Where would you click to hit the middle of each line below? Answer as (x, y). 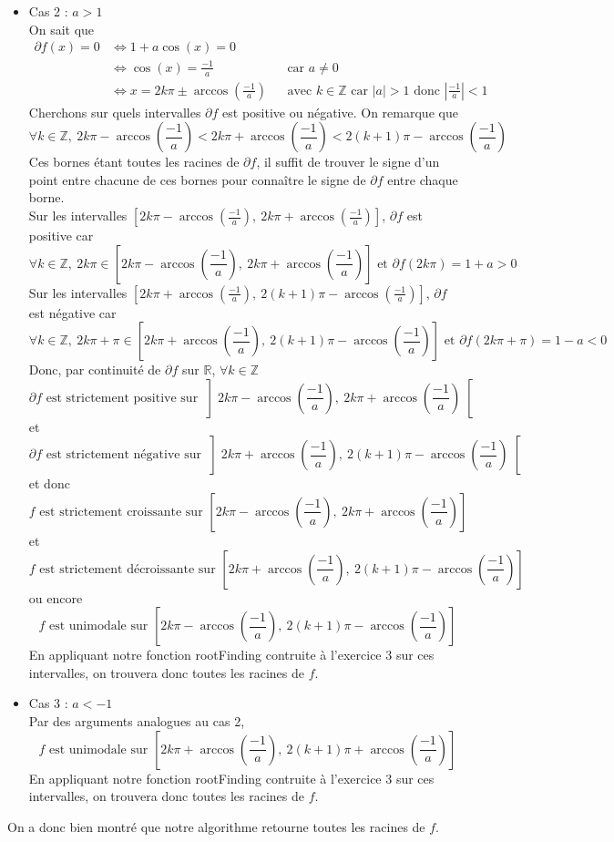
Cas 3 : (48, 703)
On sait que (61, 29)
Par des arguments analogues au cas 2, (137, 720)
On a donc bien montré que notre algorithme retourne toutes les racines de (216, 826)
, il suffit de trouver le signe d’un (348, 162)
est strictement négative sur (123, 455)
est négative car (72, 312)
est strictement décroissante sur (128, 569)
